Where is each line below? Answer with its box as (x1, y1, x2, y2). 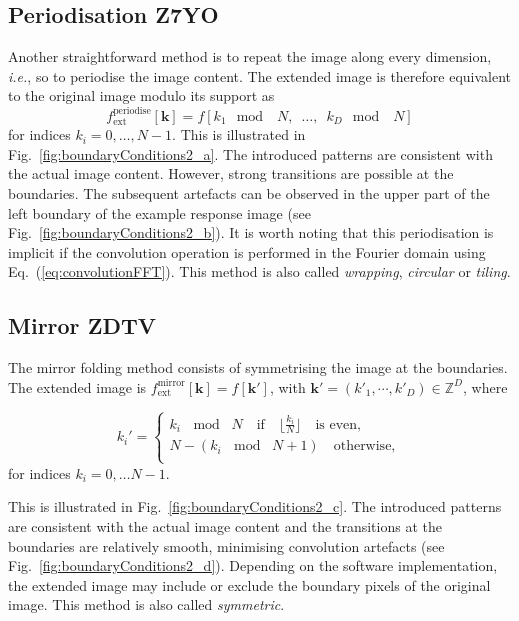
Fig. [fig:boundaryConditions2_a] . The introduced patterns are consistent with (8, 143, 493, 164)
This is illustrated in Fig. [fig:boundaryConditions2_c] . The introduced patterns (8, 496, 502, 517)
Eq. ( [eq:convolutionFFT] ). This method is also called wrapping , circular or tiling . (8, 261, 511, 282)
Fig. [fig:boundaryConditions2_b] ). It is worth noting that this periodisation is (8, 222, 494, 243)
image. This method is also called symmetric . (8, 594, 285, 615)
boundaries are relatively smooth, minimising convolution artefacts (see (8, 535, 445, 556)
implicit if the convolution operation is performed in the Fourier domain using (8, 241, 486, 262)
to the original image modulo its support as (8, 85, 275, 106)
